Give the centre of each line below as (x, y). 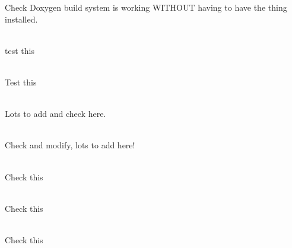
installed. (21, 19)
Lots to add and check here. (55, 114)
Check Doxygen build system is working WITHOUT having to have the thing (146, 7)
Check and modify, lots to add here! (70, 145)
